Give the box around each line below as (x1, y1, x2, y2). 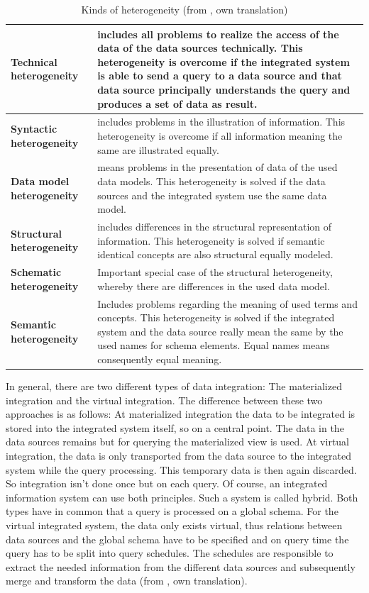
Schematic (11, 265, 62, 279)
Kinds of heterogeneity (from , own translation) (81, 2, 288, 16)
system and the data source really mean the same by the (97, 323, 343, 338)
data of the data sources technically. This (97, 40, 303, 55)
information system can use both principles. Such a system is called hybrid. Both (6, 489, 358, 504)
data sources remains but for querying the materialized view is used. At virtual (6, 434, 350, 449)
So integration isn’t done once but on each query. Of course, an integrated (6, 476, 328, 491)
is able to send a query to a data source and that (97, 68, 342, 83)
